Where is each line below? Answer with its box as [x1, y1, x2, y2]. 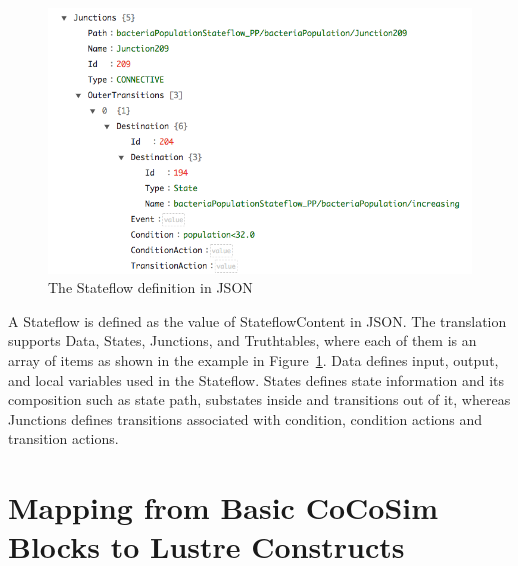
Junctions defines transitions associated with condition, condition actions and [8, 408, 483, 429]
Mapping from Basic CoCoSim [8, 487, 439, 528]
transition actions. [8, 428, 119, 449]
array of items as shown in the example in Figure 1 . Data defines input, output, [8, 349, 499, 370]
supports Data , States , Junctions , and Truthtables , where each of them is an [8, 330, 477, 351]
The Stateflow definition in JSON [48, 277, 253, 298]
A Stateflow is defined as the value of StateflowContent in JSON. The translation [8, 310, 507, 331]
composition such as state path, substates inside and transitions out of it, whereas [8, 389, 511, 410]
